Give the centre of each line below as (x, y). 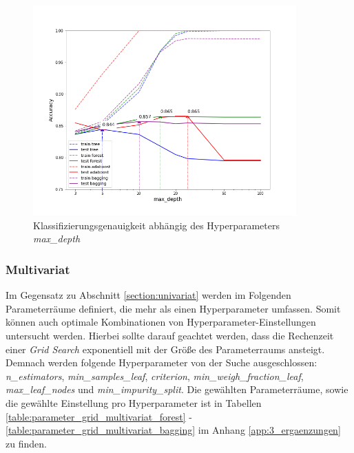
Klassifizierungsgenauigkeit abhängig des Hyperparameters (156, 225)
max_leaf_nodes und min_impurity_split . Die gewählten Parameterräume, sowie (177, 389)
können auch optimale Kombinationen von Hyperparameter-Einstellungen (161, 322)
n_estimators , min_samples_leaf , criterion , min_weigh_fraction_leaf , (155, 376)
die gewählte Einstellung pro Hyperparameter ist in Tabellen (134, 403)
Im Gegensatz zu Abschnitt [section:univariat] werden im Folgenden (148, 295)
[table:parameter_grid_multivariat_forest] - (99, 416)
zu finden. (26, 443)
